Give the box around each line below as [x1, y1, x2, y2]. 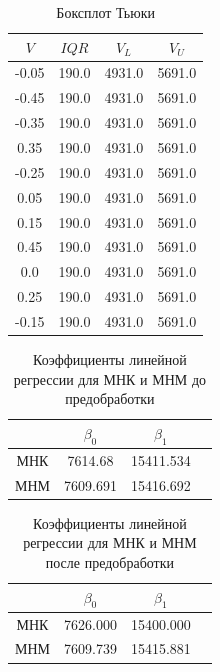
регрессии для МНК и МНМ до [13, 368, 207, 389]
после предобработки [45, 551, 175, 572]
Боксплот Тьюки [56, 2, 155, 22]
